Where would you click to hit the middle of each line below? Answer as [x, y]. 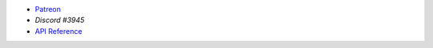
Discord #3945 [60, 20]
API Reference [59, 31]
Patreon [48, 9]
